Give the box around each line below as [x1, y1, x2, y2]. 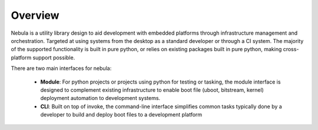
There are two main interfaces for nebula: [11, 65, 112, 72]
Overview [11, 9, 59, 22]
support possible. [32, 54, 75, 61]
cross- [283, 46, 299, 53]
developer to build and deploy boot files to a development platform [40, 111, 203, 118]
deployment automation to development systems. [40, 95, 161, 102]
